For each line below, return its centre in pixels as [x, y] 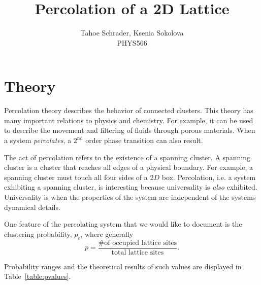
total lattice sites [138, 252]
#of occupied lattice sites [138, 243]
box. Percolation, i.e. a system [209, 177]
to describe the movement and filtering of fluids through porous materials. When [130, 130]
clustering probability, [38, 234]
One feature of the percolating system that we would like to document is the [123, 224]
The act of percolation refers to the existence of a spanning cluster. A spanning [127, 157]
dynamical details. [32, 207]
